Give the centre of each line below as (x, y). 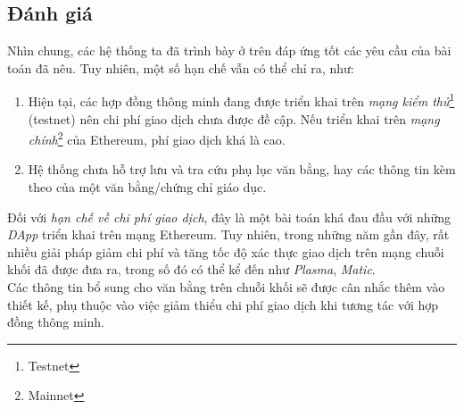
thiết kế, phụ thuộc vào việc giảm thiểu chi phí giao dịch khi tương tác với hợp (223, 304)
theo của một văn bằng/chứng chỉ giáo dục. (147, 187)
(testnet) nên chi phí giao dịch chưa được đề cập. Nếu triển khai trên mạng (234, 118)
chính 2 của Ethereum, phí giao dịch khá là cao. (157, 138)
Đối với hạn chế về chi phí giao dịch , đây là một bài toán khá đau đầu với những (229, 217)
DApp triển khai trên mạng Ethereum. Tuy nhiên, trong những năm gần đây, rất (228, 234)
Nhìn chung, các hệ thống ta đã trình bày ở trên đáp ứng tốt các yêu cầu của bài (229, 50)
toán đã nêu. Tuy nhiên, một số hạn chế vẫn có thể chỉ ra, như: (181, 67)
